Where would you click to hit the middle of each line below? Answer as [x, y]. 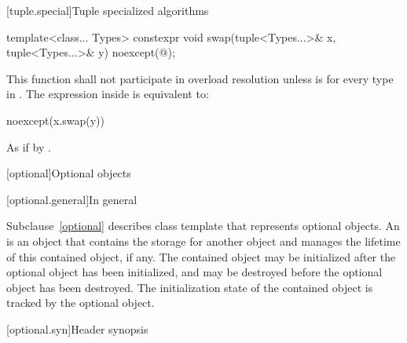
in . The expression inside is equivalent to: [108, 94]
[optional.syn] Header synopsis [77, 328]
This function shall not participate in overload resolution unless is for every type [200, 78]
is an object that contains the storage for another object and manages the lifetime [203, 241]
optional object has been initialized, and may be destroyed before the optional [194, 272]
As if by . [29, 146]
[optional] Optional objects [69, 173]
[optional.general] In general [72, 199]
